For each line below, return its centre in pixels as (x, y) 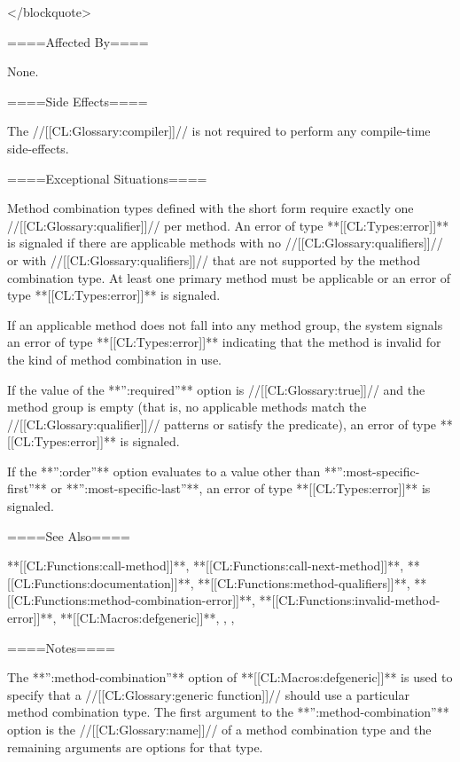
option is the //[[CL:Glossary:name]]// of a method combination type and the (219, 729)
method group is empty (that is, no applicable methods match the (187, 407)
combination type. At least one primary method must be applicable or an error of (229, 277)
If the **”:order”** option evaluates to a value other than (164, 471)
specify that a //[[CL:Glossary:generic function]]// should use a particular (208, 694)
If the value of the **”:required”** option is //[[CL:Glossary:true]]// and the (216, 389)
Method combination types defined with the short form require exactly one (211, 208)
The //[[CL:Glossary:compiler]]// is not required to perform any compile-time (219, 131)
